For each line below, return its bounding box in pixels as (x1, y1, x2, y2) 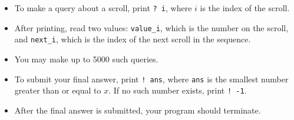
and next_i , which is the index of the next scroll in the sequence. (14, 33, 251, 45)
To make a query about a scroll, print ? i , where (14, 2, 192, 14)
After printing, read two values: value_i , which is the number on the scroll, (14, 21, 289, 34)
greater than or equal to (14, 84, 101, 96)
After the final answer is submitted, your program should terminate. (14, 104, 261, 116)
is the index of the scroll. (200, 2, 290, 14)
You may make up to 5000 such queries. (14, 52, 158, 65)
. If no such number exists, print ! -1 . (108, 84, 247, 96)
